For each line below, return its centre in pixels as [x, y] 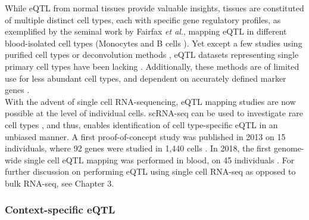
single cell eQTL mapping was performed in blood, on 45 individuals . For [159, 159]
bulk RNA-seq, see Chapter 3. [60, 183]
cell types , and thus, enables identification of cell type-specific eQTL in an [141, 124]
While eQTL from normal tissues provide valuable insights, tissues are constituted [154, 8]
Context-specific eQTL [60, 210]
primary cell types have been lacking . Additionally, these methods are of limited [152, 66]
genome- [289, 148]
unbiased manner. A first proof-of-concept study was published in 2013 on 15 [145, 136]
